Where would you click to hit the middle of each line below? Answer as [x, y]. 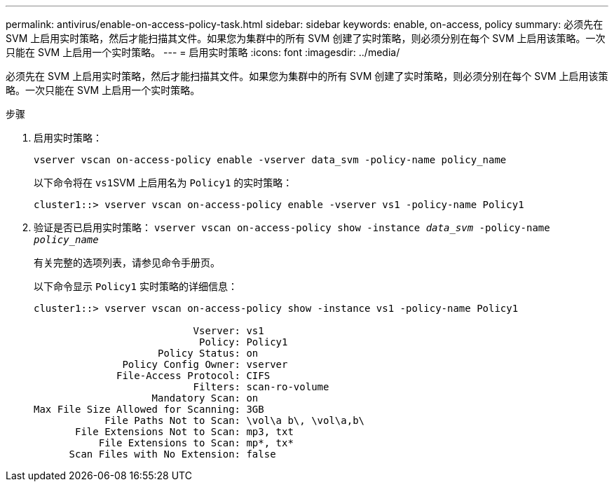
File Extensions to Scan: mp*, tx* [196, 443]
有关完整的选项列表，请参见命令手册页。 [127, 262]
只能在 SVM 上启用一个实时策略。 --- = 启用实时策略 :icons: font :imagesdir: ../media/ [203, 52]
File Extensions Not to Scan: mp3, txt [184, 432]
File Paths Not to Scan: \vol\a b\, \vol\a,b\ [235, 420]
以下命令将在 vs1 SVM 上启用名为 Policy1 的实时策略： [163, 183]
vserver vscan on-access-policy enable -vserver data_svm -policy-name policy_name [270, 160]
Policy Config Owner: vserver [205, 364]
